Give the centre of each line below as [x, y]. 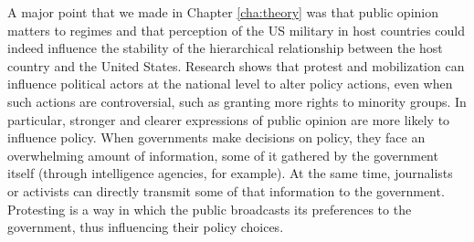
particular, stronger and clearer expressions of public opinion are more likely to [229, 119]
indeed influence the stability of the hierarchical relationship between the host [225, 48]
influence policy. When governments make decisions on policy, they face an [216, 137]
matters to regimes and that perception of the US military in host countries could [237, 30]
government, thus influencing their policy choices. [146, 227]
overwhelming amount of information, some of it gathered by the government [223, 155]
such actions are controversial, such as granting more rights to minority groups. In [237, 101]
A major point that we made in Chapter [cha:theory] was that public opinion [223, 12]
